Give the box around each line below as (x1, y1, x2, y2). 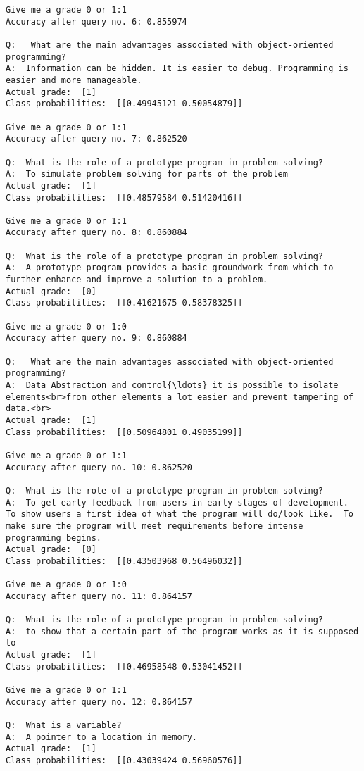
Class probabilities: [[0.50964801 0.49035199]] (6, 427, 243, 437)
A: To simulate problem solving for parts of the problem (6, 169, 288, 180)
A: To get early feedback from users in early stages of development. (6, 497, 349, 508)
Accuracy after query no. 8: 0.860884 (6, 227, 187, 238)
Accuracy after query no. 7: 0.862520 (6, 134, 187, 144)
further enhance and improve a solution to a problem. (6, 275, 268, 285)
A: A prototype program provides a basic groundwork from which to (6, 263, 334, 273)
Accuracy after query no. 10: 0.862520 (6, 462, 192, 472)
